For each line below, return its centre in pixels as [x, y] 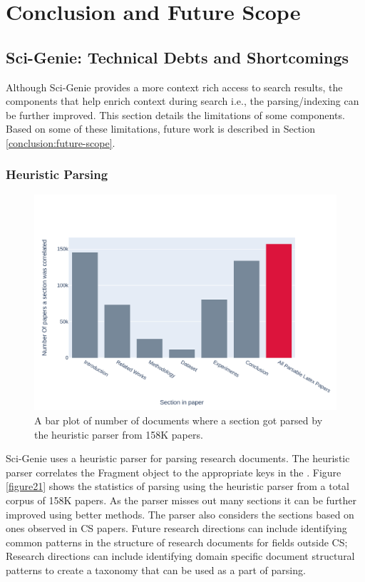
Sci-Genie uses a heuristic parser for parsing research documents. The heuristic [178, 458]
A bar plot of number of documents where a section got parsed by [179, 420]
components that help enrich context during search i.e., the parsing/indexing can [182, 101]
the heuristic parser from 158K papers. [119, 434]
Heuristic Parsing [57, 174]
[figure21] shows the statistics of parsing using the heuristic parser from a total [178, 486]
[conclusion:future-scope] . [61, 142]
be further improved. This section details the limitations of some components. [175, 114]
